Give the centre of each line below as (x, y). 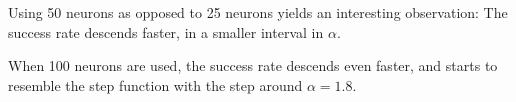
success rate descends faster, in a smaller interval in (166, 31)
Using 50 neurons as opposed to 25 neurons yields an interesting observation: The (258, 12)
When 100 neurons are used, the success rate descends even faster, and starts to (253, 65)
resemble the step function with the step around (155, 84)
